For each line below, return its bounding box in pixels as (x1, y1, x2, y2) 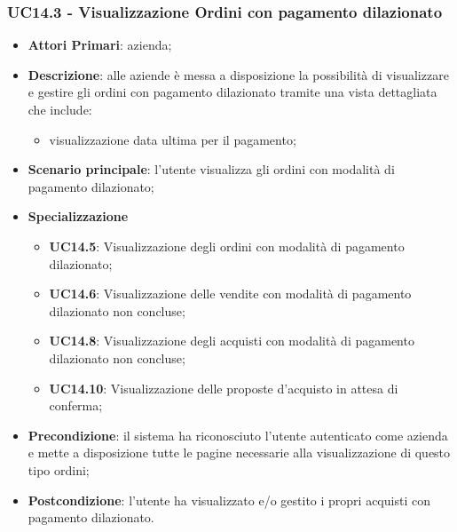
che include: (28, 100, 92, 118)
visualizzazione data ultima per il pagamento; (49, 130, 296, 148)
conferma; (49, 396, 103, 415)
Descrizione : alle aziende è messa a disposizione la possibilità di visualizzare (28, 65, 449, 83)
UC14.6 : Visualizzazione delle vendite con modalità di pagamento (49, 284, 412, 303)
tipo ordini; (28, 460, 90, 479)
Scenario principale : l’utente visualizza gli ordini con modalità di (28, 160, 395, 179)
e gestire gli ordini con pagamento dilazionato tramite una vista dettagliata (28, 83, 437, 101)
